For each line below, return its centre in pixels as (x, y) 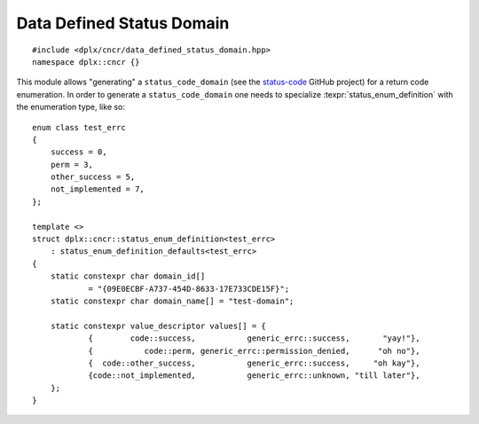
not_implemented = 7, (98, 189)
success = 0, (79, 152)
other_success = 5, (93, 177)
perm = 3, (71, 165)
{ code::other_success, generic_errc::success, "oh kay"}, (254, 363)
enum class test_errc (79, 127)
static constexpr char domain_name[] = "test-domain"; (172, 301)
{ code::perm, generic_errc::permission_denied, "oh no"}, (254, 351)
